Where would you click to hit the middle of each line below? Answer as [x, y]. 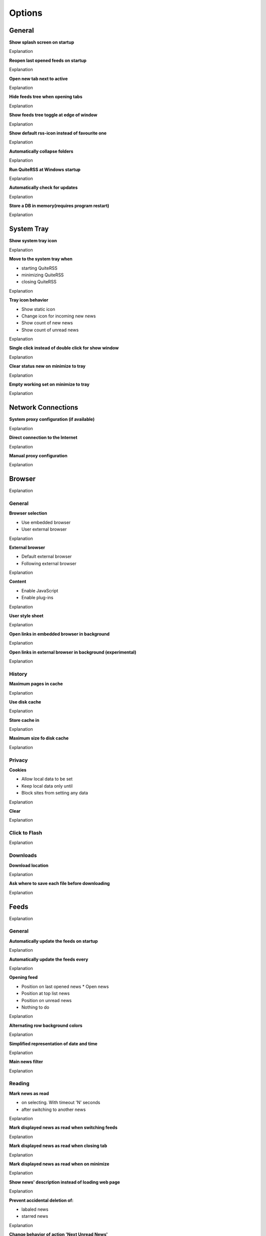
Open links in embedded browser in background [59, 634]
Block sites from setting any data [55, 793]
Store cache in [24, 720]
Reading [19, 1084]
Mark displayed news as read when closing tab [58, 1146]
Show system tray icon [33, 241]
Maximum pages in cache [36, 684]
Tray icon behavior [29, 300]
